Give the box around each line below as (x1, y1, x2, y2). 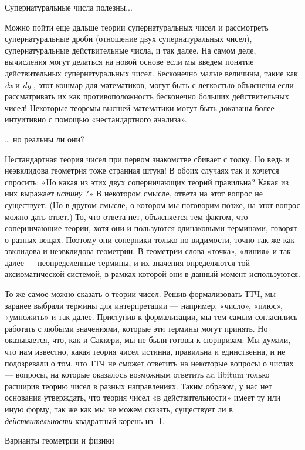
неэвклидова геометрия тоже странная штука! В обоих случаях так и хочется (5, 164, 279, 176)
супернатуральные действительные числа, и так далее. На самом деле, (5, 44, 256, 56)
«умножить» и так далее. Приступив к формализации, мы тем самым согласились (5, 311, 298, 323)
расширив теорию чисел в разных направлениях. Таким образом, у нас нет (5, 379, 272, 392)
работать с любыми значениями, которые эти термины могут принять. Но (5, 322, 268, 334)
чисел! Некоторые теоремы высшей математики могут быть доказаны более (5, 101, 274, 114)
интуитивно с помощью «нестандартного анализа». (5, 113, 187, 125)
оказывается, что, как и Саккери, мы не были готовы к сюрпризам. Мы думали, (5, 334, 291, 346)
